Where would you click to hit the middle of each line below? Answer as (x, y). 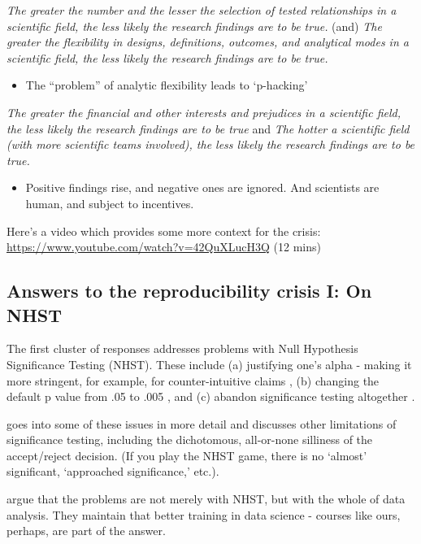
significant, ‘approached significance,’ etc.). (113, 471)
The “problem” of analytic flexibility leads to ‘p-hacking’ (167, 85)
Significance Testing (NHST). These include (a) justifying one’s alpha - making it (209, 364)
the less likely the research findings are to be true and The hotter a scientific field (208, 128)
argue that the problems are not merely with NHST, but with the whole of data (206, 499)
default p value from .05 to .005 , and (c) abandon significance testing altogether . (211, 396)
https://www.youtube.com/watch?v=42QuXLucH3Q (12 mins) (164, 247)
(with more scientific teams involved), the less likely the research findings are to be (211, 144)
